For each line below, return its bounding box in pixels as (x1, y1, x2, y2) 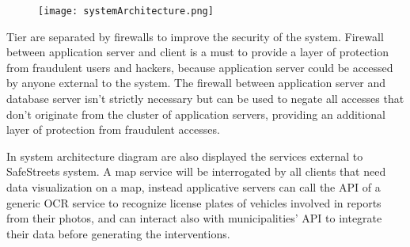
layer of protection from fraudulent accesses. (6, 121, 220, 138)
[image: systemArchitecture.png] (38, 6, 214, 17)
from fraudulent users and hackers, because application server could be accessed (6, 59, 393, 75)
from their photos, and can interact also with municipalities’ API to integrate (6, 210, 382, 226)
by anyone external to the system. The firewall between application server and (6, 74, 386, 91)
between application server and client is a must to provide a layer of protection (6, 44, 389, 60)
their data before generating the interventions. (6, 225, 230, 241)
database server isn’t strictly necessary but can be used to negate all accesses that (6, 90, 404, 107)
